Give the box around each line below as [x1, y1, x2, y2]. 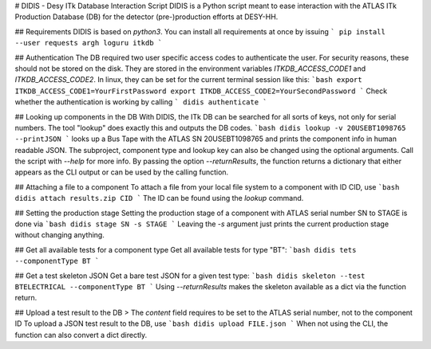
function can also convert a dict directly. [14, 330, 148, 339]
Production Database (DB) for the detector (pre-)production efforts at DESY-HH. [14, 12, 279, 22]
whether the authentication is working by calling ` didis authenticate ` [14, 97, 267, 107]
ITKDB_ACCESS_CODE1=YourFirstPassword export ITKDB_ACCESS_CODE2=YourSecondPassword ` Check [14, 86, 387, 96]
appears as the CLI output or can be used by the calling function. [14, 167, 229, 177]
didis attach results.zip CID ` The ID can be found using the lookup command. [14, 194, 304, 203]
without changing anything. [14, 230, 105, 240]
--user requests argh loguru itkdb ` [14, 38, 163, 48]
